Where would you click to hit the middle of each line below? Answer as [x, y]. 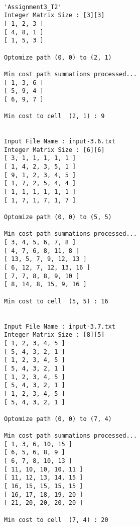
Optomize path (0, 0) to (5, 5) [58, 217]
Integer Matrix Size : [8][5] [54, 335]
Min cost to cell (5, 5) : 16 [56, 301]
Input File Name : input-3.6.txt [60, 142]
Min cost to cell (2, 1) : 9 [54, 116]
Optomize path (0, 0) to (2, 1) [58, 57]
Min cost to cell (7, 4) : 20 [56, 520]
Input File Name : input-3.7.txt [60, 326]
